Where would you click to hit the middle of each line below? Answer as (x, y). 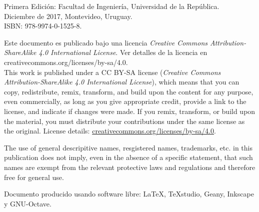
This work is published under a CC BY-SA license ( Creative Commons (112, 72)
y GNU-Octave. (28, 203)
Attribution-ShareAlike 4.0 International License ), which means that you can (122, 82)
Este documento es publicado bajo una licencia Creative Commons (106, 42)
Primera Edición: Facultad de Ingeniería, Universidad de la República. (112, 6)
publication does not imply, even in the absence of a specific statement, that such (128, 157)
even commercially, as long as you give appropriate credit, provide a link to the (125, 101)
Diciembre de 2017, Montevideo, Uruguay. (68, 16)
